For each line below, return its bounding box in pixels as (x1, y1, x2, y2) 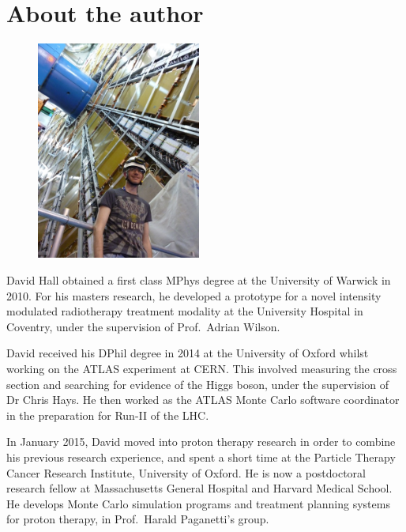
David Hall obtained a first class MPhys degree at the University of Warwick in (6, 272, 391, 289)
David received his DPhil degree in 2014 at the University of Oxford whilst (6, 345, 369, 361)
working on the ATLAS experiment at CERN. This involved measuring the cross (6, 360, 397, 377)
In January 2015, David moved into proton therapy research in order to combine (6, 433, 396, 450)
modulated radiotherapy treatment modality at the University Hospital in (6, 303, 363, 319)
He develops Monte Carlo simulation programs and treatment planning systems (6, 495, 390, 511)
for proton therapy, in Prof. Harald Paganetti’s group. (6, 511, 269, 527)
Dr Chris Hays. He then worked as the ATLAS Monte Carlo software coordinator (6, 391, 400, 408)
